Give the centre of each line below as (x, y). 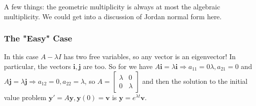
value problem (25, 97)
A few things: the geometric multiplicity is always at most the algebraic (112, 6)
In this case (21, 56)
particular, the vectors (37, 66)
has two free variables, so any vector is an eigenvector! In (150, 56)
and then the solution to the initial (195, 81)
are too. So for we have (118, 66)
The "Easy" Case (38, 38)
